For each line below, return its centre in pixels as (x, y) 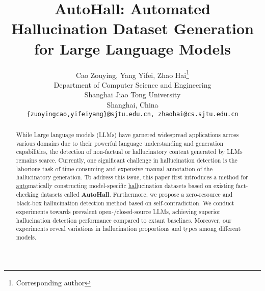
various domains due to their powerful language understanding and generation (120, 143)
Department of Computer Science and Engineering (132, 84)
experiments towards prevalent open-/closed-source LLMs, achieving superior (118, 211)
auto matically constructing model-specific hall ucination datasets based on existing (125, 185)
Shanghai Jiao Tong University (132, 95)
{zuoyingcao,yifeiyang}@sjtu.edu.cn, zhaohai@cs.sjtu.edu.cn (132, 114)
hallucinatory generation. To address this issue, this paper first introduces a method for (132, 177)
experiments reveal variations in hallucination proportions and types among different (128, 229)
